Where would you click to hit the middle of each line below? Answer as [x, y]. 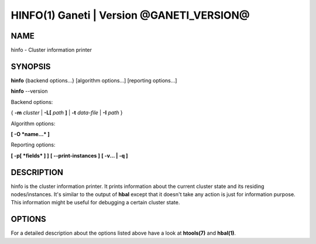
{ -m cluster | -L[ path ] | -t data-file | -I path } [67, 113]
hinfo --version [29, 91]
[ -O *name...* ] [30, 134]
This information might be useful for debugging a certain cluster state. [95, 203]
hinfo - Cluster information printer [51, 50]
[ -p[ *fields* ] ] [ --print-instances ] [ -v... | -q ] [69, 155]
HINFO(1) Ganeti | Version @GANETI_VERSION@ [130, 15]
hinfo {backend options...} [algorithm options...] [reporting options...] [94, 80]
